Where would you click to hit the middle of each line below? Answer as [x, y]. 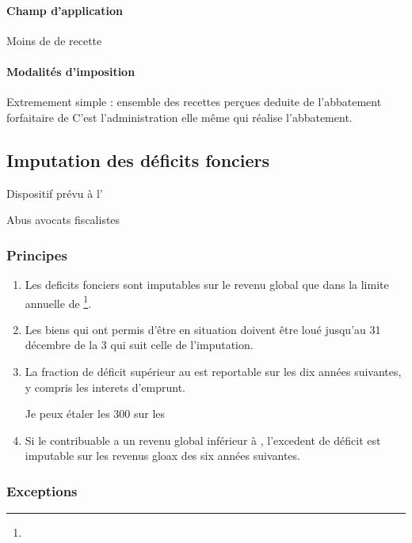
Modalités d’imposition [71, 71]
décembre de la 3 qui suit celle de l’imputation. [139, 345]
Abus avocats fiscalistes [63, 220]
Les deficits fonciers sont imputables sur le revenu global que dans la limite [207, 284]
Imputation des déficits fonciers [138, 159]
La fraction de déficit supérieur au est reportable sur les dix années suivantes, [213, 372]
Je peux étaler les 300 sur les [95, 414]
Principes [37, 254]
